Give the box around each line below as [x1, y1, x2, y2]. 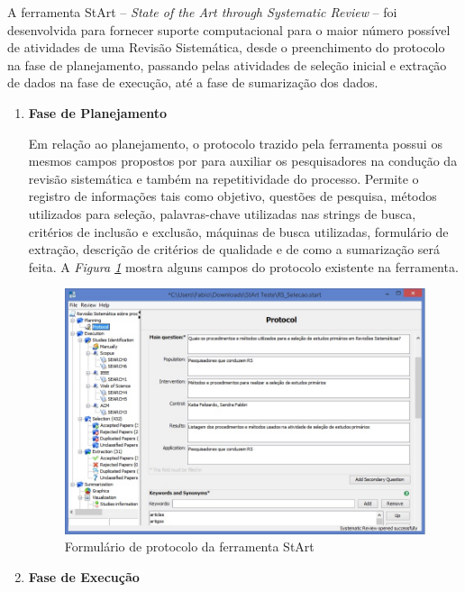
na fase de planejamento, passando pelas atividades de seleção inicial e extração [7, 55, 447, 74]
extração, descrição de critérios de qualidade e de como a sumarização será [28, 240, 441, 259]
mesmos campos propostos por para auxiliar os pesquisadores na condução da [28, 151, 458, 170]
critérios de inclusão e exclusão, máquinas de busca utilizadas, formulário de [28, 222, 449, 241]
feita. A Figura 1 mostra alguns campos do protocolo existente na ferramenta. [28, 257, 459, 276]
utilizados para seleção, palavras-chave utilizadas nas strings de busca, [28, 204, 416, 223]
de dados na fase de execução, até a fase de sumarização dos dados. [7, 73, 378, 92]
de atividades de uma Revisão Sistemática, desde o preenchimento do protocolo [7, 38, 445, 57]
